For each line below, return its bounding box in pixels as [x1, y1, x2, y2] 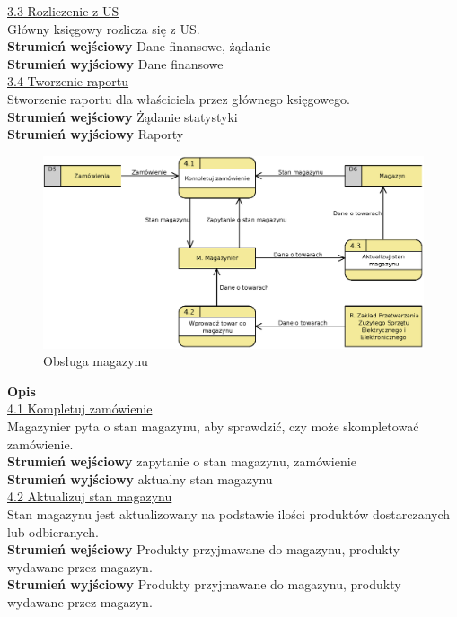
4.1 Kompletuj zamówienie [7, 399, 153, 418]
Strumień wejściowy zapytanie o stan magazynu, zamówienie [7, 452, 356, 471]
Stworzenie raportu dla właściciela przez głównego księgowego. [7, 89, 350, 108]
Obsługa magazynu [43, 352, 148, 370]
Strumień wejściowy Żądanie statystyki [7, 107, 238, 126]
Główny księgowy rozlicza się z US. [7, 19, 200, 38]
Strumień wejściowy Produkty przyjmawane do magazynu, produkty [7, 540, 400, 559]
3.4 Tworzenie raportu [7, 72, 129, 91]
